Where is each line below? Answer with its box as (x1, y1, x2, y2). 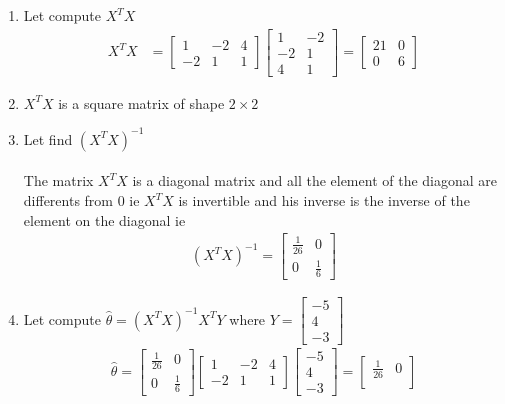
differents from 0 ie (23, 190, 140, 210)
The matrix (23, 170, 94, 191)
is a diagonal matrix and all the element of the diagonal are (132, 170, 498, 191)
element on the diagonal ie (23, 209, 186, 230)
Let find (23, 128, 73, 149)
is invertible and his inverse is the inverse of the (178, 190, 470, 210)
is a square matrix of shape (58, 92, 225, 113)
